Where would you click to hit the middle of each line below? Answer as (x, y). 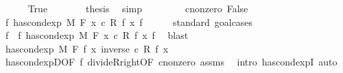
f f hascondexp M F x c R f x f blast (97, 35)
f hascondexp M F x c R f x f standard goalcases (129, 21)
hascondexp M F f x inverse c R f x (87, 48)
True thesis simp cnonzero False (138, 8)
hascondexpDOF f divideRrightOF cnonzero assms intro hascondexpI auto (171, 62)
